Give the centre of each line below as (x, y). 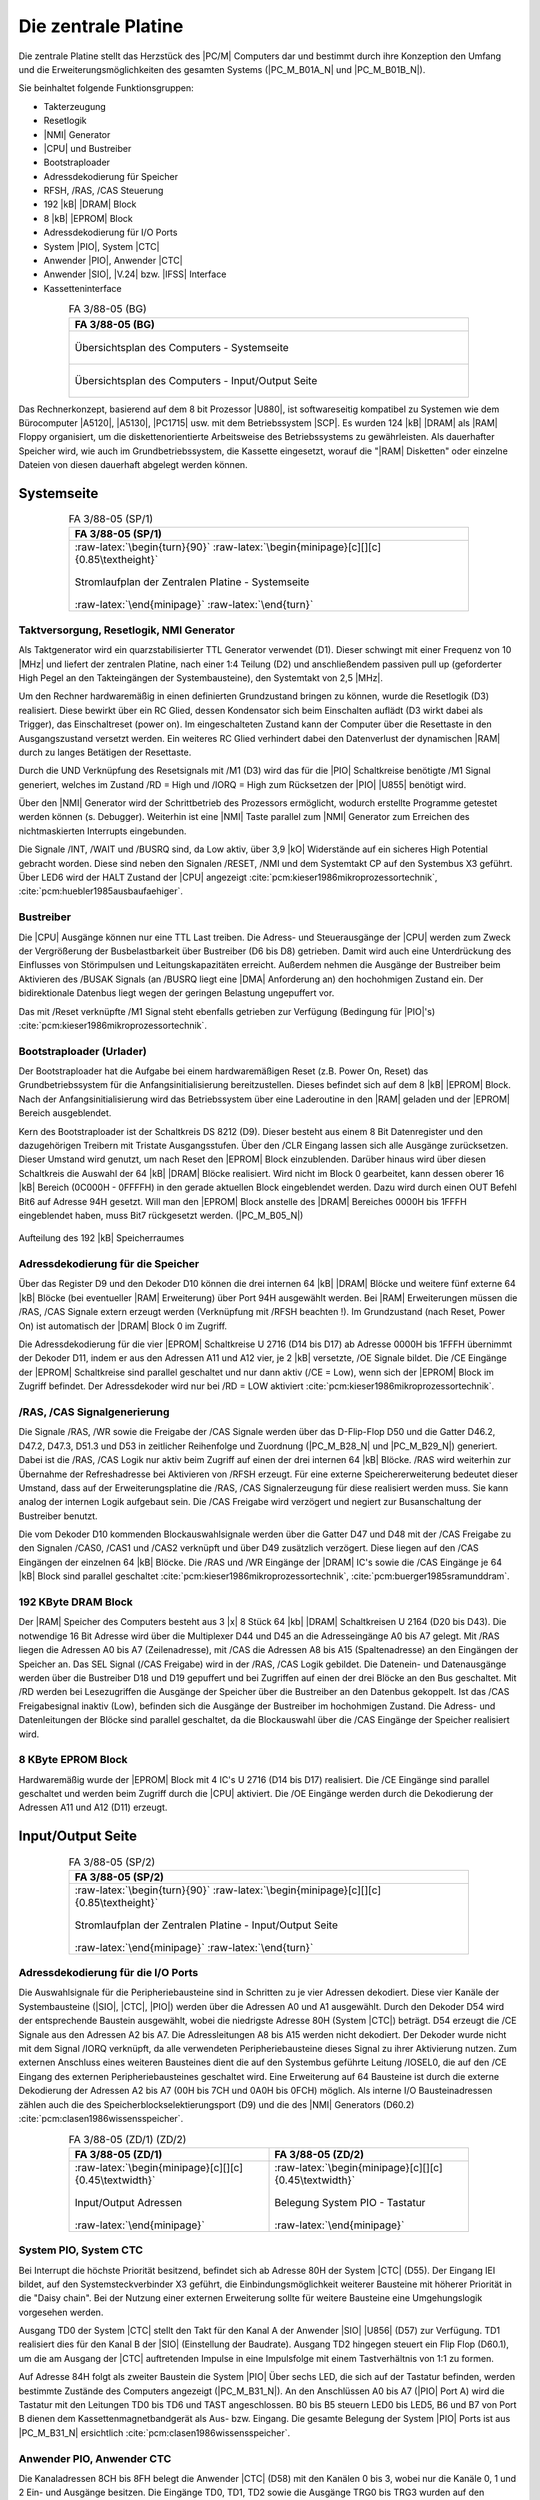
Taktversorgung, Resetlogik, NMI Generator (126, 630)
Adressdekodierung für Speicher (111, 176)
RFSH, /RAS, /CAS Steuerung (103, 191)
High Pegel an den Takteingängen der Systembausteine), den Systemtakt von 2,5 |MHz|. (201, 677)
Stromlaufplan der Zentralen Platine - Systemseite (192, 582)
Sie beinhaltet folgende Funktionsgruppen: (106, 88)
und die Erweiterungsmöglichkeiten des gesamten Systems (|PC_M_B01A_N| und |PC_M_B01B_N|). (222, 69)
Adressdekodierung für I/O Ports (110, 232)
